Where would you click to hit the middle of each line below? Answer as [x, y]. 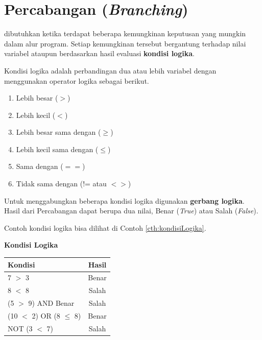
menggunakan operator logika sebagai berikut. [77, 80]
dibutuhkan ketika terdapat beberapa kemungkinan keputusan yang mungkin [125, 33]
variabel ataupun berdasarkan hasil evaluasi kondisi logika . [99, 53]
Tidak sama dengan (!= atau [61, 184]
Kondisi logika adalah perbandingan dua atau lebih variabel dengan [110, 70]
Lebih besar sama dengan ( [58, 132]
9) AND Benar [51, 303]
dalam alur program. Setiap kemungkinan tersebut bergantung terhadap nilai [125, 43]
